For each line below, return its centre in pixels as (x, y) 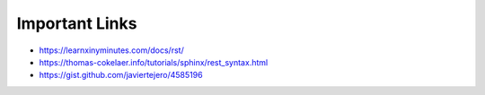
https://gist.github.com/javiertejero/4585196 (121, 75)
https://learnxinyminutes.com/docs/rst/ (111, 50)
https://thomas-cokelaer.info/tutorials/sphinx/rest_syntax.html (154, 62)
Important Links (77, 23)
